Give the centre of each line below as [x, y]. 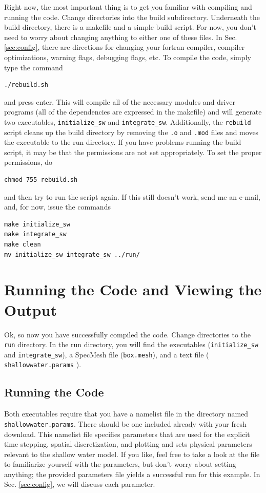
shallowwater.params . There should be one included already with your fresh [125, 423]
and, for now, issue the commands [57, 207]
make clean [23, 244]
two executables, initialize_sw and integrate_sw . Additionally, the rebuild [128, 121]
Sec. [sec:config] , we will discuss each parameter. [80, 484]
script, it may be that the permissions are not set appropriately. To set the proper [133, 152]
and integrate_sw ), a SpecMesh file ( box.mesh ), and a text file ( [107, 354]
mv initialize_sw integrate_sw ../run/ [72, 254]
